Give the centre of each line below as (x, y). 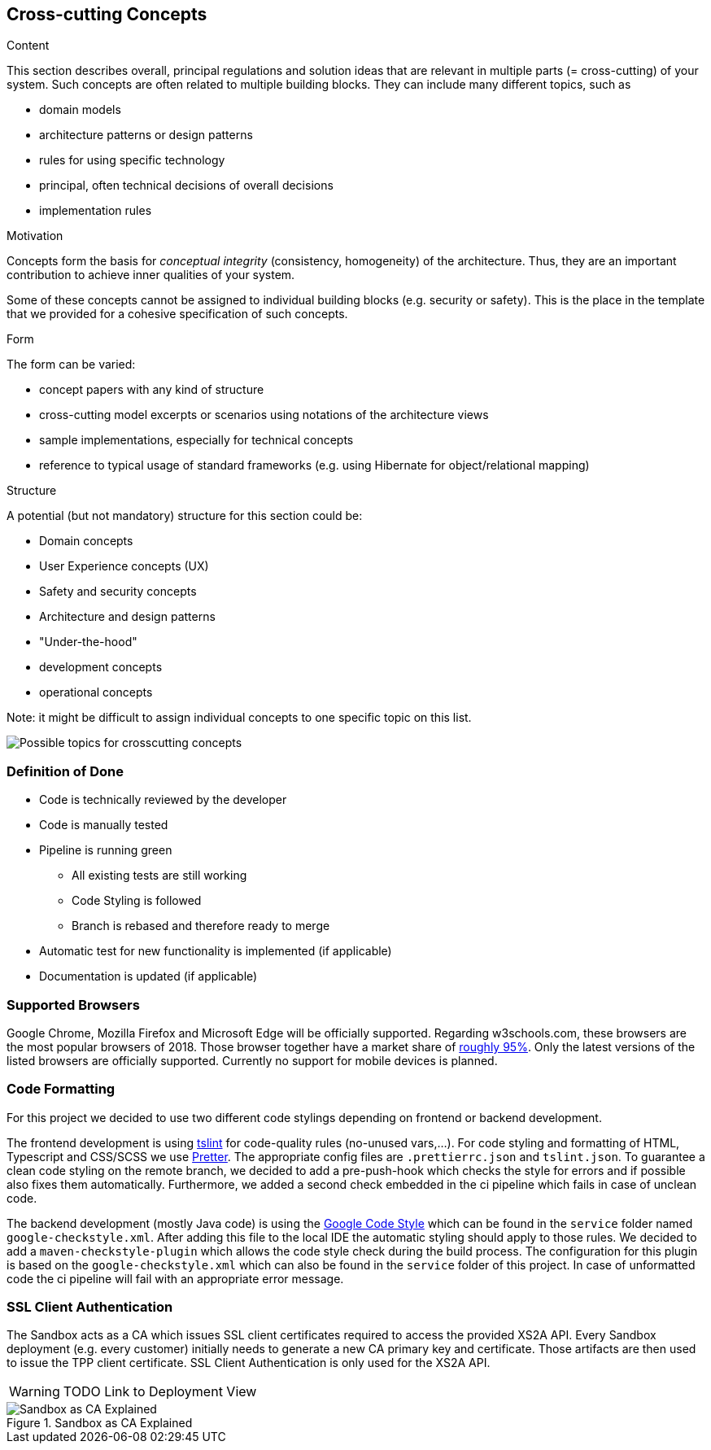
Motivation (35, 236)
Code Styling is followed (137, 901)
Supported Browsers (73, 1005)
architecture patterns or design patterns (146, 135)
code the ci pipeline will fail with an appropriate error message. (175, 1278)
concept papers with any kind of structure (152, 390)
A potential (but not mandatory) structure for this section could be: (185, 516)
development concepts (101, 667)
